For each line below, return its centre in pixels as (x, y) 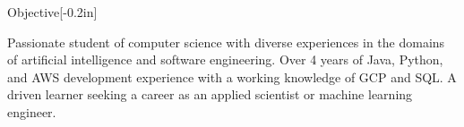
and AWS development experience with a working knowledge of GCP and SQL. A (232, 76)
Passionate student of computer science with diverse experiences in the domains (226, 42)
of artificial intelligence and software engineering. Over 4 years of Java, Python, (225, 59)
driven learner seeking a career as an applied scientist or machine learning (210, 94)
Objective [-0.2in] (52, 12)
